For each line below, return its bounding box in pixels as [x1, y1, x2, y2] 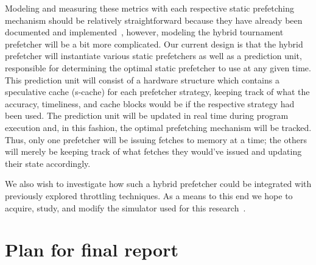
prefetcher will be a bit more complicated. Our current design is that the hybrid [5, 37, 303, 50]
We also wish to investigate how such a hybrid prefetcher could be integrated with [5, 177, 312, 190]
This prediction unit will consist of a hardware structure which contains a [5, 73, 279, 86]
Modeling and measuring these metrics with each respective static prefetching [5, 2, 294, 14]
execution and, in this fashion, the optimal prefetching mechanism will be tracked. [5, 121, 312, 133]
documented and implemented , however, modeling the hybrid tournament [5, 26, 284, 38]
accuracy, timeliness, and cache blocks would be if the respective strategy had [5, 97, 295, 110]
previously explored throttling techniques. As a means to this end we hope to [5, 189, 293, 202]
